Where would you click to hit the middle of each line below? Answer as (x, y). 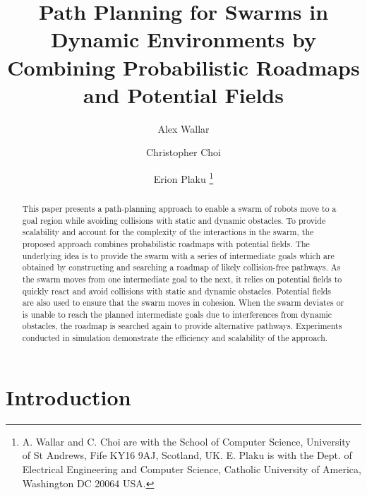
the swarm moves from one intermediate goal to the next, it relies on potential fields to (182, 279)
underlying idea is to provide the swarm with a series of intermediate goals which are (178, 255)
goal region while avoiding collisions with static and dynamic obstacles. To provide (174, 220)
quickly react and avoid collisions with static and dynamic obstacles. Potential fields (177, 291)
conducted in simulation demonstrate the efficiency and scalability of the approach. (175, 338)
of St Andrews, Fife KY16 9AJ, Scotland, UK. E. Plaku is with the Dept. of (187, 455)
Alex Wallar (183, 128)
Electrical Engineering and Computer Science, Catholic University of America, (192, 469)
